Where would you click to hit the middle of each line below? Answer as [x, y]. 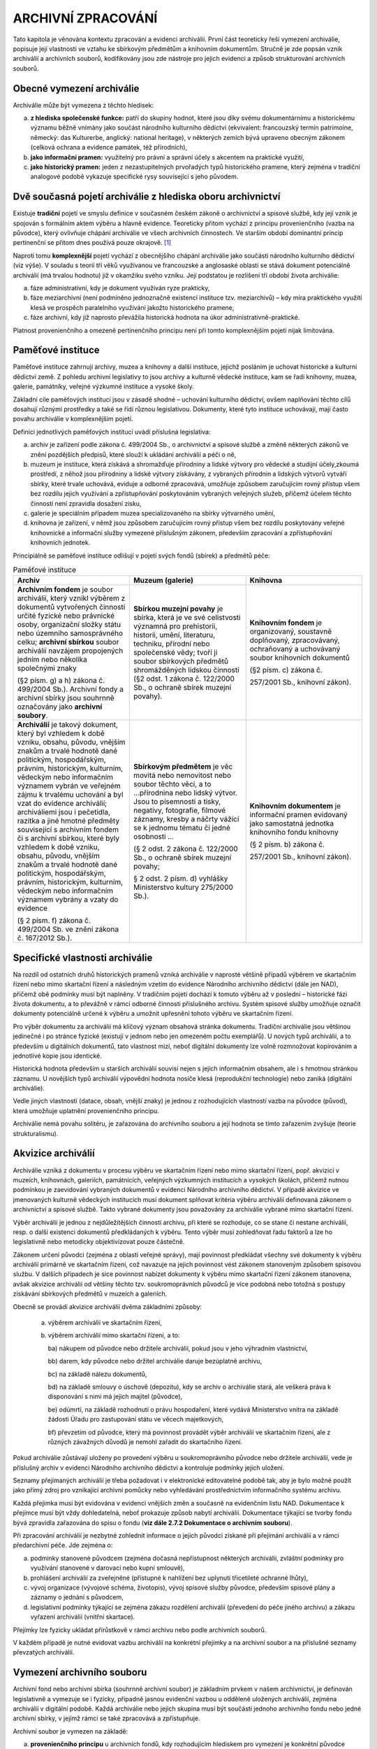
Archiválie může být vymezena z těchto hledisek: [83, 105]
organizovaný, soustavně [291, 632]
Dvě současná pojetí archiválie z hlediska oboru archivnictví [147, 197]
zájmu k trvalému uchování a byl [70, 795]
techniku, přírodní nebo [172, 644]
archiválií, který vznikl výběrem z [71, 598]
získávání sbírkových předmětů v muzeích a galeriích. [90, 1294]
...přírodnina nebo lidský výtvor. [185, 793]
